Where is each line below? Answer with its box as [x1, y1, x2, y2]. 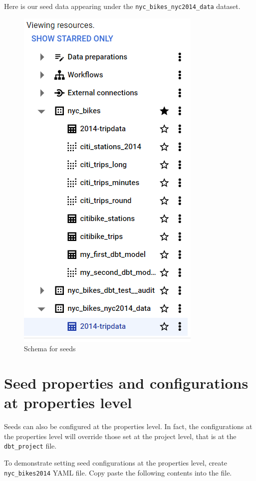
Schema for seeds [24, 343, 76, 354]
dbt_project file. [4, 441, 57, 451]
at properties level [4, 392, 132, 413]
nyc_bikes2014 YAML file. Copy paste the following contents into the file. [4, 467, 232, 478]
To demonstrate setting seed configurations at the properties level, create [4, 458, 227, 468]
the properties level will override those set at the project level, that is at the [4, 431, 237, 441]
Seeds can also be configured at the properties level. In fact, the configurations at [4, 421, 253, 432]
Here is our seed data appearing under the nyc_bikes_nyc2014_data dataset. [4, 1, 241, 11]
